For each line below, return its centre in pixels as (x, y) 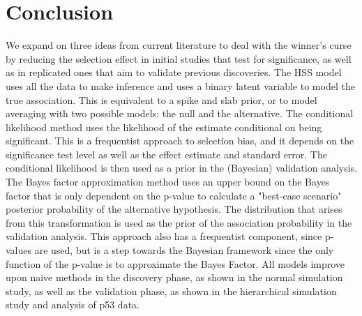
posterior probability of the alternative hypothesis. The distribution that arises (174, 209)
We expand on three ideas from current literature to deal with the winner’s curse (179, 45)
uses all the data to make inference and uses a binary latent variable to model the (180, 85)
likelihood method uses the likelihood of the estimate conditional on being (164, 127)
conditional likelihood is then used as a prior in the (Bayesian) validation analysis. (181, 168)
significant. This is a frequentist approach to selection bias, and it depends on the (180, 141)
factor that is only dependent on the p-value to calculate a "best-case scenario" (174, 195)
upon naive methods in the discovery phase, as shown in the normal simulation (174, 277)
